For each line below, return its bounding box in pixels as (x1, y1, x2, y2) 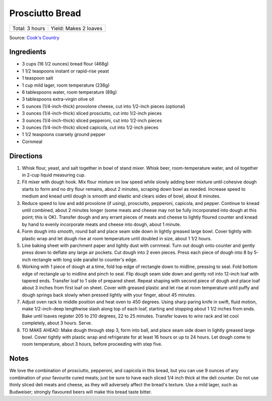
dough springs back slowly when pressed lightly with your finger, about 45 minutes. (22, 292, 196, 298)
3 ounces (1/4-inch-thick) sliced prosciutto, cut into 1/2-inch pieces (22, 110, 162, 116)
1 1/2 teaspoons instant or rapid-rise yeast (22, 68, 109, 74)
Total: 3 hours (12, 25, 45, 32)
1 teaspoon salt (22, 75, 53, 81)
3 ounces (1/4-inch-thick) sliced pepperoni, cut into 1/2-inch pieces (22, 117, 162, 123)
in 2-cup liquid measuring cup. (22, 172, 86, 178)
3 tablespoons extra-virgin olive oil (22, 96, 94, 102)
